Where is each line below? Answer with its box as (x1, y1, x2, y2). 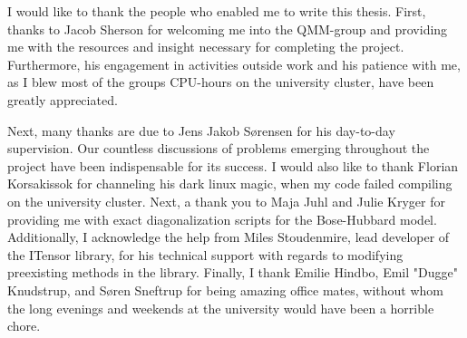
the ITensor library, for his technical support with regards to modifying (7, 245, 404, 264)
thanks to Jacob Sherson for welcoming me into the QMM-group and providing (7, 19, 448, 38)
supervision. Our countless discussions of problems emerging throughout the (7, 139, 430, 158)
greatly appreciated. (7, 90, 118, 109)
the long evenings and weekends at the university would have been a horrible (7, 298, 434, 317)
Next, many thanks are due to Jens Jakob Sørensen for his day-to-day (7, 121, 395, 140)
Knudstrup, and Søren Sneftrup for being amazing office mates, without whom (7, 280, 444, 299)
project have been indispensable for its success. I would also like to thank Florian (7, 156, 459, 175)
